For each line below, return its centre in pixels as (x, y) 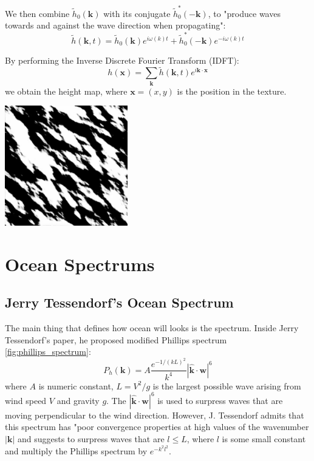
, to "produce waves (244, 13)
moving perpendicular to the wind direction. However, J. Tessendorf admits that (155, 415)
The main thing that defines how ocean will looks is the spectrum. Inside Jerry (152, 327)
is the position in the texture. (232, 91)
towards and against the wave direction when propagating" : (115, 25)
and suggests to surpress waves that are (91, 439)
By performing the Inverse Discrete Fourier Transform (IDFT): (122, 60)
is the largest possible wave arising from (227, 385)
